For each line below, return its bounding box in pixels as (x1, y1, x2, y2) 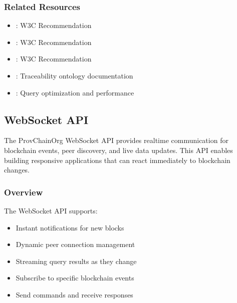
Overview (4, 185, 43, 198)
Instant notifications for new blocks (16, 222, 124, 232)
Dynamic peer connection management (16, 239, 135, 249)
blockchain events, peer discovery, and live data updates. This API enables (4, 144, 233, 155)
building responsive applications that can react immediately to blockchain (4, 154, 230, 165)
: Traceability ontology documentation (16, 70, 133, 80)
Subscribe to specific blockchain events (16, 272, 134, 283)
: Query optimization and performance (16, 87, 134, 97)
